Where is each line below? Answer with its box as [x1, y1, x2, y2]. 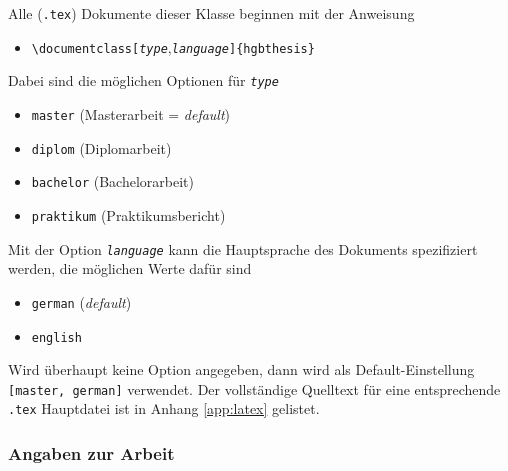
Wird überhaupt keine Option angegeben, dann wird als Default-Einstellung [8, 359, 475, 380]
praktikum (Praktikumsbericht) [31, 204, 226, 225]
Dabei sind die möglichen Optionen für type [8, 70, 279, 91]
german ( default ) [31, 291, 132, 312]
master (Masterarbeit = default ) [31, 103, 231, 124]
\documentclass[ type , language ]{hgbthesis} [31, 36, 315, 57]
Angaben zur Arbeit [8, 440, 175, 465]
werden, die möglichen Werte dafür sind [8, 258, 252, 279]
